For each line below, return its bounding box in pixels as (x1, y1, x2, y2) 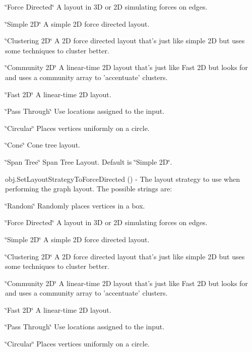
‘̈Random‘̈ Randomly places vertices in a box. (5, 200, 145, 210)
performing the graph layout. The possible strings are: (5, 183, 172, 194)
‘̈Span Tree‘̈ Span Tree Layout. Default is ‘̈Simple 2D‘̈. (5, 156, 172, 167)
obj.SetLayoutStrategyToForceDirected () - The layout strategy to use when (5, 173, 240, 184)
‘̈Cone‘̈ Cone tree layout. (5, 139, 80, 150)
